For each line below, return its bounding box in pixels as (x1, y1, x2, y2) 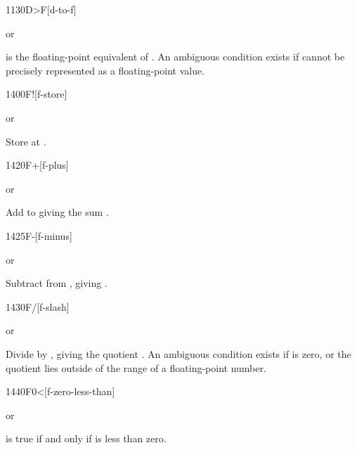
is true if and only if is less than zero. (6, 431, 167, 446)
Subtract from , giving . (6, 276, 108, 290)
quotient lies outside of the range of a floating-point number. (6, 360, 266, 375)
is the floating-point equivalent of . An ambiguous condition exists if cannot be (6, 49, 345, 64)
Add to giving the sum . (6, 205, 109, 219)
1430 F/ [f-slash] (6, 299, 70, 314)
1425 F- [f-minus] (6, 228, 72, 243)
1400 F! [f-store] (6, 86, 67, 101)
